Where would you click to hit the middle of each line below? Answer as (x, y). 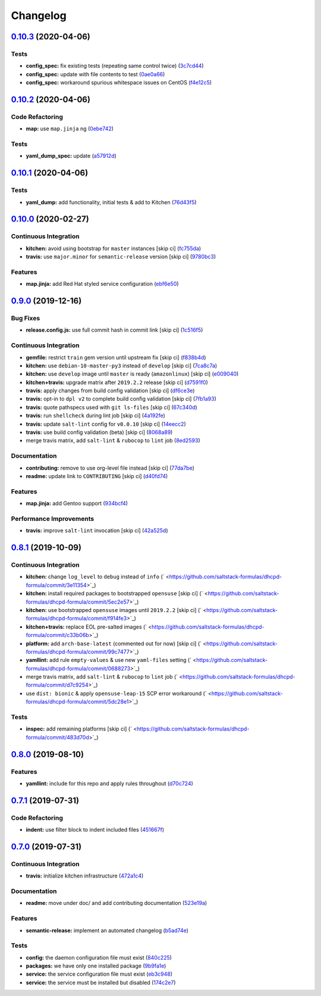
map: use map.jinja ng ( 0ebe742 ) (70, 129)
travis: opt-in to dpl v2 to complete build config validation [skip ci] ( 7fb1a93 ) (121, 399)
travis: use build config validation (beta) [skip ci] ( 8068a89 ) (99, 432)
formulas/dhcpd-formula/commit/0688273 (78, 668)
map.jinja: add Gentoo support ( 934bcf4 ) (77, 504)
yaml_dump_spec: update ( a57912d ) (71, 156)
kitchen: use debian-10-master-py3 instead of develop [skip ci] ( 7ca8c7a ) (122, 366)
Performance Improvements (53, 519)
